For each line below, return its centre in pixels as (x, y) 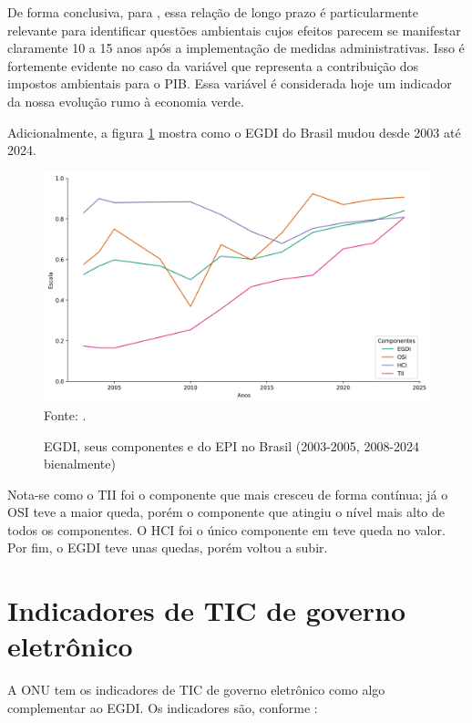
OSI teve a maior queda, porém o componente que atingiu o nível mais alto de (226, 512)
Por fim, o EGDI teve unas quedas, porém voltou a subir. (168, 547)
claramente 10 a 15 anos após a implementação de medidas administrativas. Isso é (236, 48)
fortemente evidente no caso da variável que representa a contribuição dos (213, 65)
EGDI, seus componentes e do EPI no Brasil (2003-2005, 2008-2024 (232, 445)
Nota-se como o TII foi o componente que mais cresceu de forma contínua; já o (228, 494)
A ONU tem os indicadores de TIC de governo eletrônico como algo (196, 690)
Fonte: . (65, 414)
